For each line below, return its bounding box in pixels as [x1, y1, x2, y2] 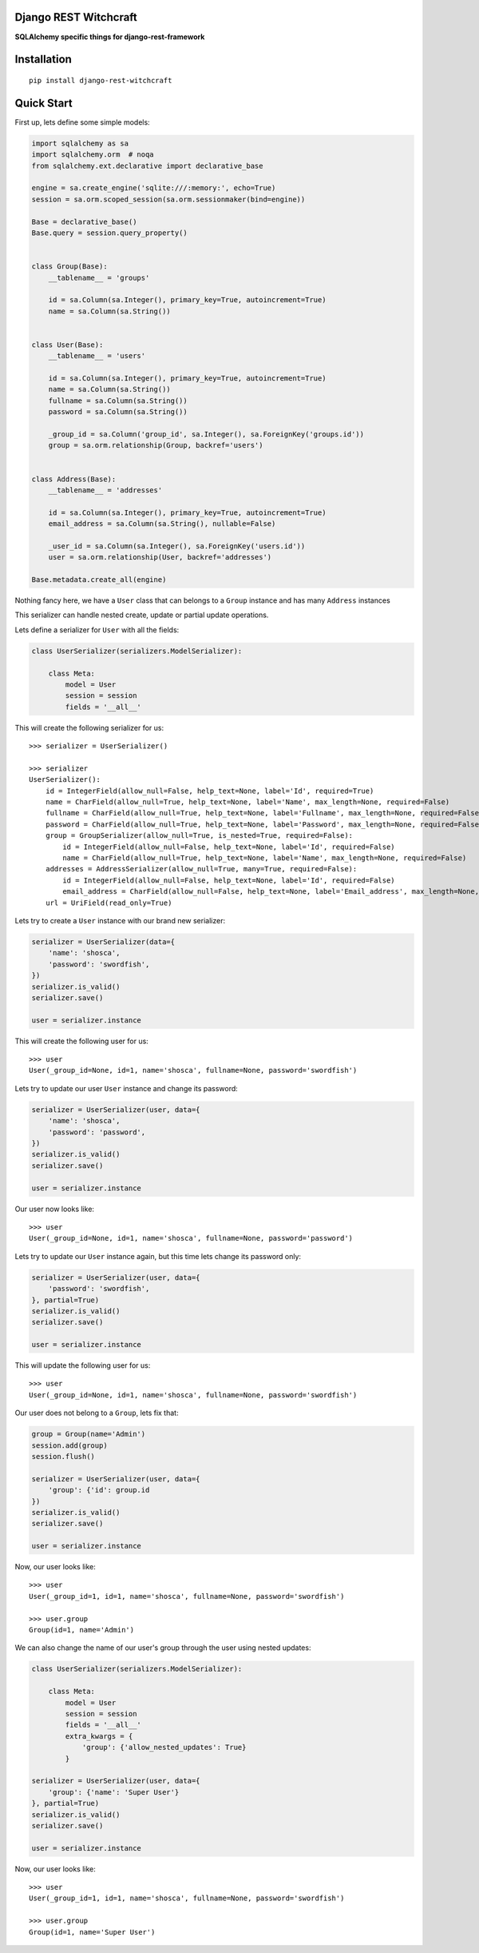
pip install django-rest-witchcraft [29, 76, 172, 85]
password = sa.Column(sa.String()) [48, 408, 188, 417]
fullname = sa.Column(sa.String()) [48, 396, 188, 405]
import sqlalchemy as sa [31, 138, 129, 148]
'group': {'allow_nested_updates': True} [81, 1743, 247, 1752]
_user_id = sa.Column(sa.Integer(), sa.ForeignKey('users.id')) [48, 541, 306, 551]
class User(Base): [31, 340, 104, 349]
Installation [14, 53, 72, 66]
